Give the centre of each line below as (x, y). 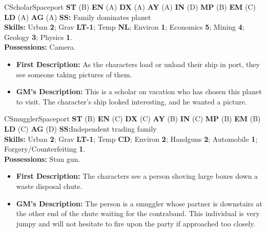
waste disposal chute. (49, 186)
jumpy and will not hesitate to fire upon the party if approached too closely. (136, 223)
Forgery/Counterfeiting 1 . (45, 149)
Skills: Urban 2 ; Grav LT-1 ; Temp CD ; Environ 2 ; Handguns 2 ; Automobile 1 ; (131, 139)
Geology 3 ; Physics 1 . (38, 37)
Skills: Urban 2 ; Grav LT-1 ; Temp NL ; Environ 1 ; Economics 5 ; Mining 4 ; (124, 27)
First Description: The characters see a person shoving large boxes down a (137, 176)
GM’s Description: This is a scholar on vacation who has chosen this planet (139, 91)
